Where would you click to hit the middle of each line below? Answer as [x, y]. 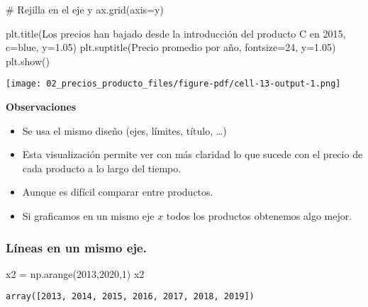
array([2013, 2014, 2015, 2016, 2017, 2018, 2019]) [130, 297]
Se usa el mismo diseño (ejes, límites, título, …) [124, 130]
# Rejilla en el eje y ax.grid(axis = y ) [85, 9]
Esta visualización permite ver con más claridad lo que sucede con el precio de [193, 154]
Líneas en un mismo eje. [76, 247]
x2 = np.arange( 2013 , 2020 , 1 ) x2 [75, 273]
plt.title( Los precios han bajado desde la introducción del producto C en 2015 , [176, 33]
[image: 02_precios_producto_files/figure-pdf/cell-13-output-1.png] [173, 84]
